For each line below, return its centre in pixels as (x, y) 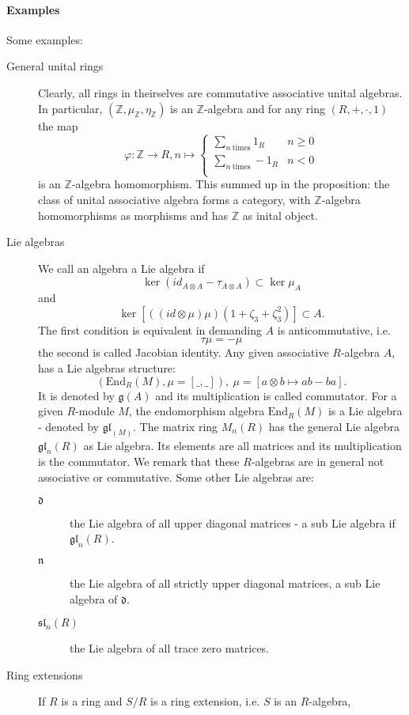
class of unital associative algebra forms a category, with (174, 199)
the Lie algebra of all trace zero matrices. (169, 648)
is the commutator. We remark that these (139, 462)
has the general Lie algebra (334, 426)
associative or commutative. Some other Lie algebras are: (176, 477)
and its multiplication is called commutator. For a (276, 395)
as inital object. (280, 215)
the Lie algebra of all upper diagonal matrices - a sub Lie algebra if (233, 522)
